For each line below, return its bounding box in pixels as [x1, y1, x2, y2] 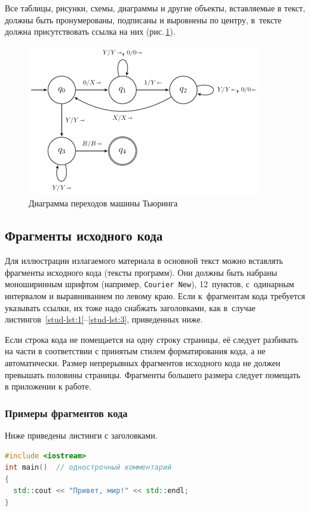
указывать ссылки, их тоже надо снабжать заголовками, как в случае [5, 301, 256, 314]
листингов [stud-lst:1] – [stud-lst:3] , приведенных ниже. [5, 313, 203, 326]
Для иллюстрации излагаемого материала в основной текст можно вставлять [5, 254, 283, 267]
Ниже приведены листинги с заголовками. [5, 428, 158, 441]
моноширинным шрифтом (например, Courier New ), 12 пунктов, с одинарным [5, 278, 294, 290]
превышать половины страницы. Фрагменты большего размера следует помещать [5, 368, 300, 381]
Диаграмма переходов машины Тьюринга [29, 197, 178, 209]
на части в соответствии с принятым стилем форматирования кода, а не [5, 345, 266, 357]
